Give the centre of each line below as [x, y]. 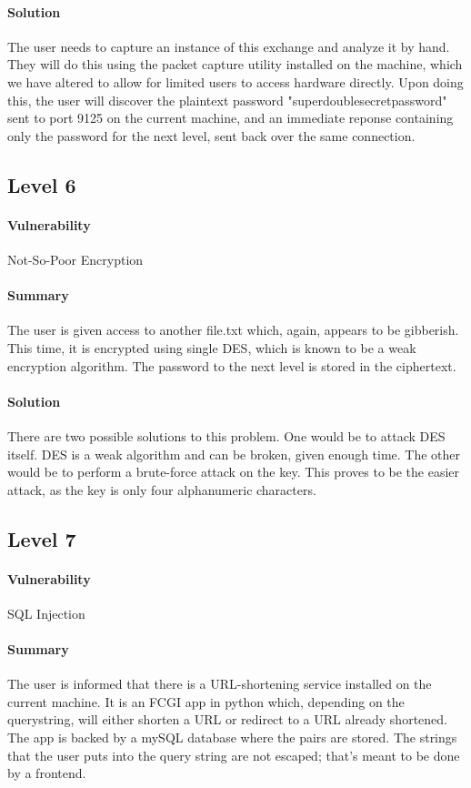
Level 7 [42, 538]
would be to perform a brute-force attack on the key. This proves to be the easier [234, 472]
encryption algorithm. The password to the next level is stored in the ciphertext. [232, 365]
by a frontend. [47, 773]
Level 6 [42, 184]
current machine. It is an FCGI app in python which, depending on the [206, 701]
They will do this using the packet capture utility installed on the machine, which [235, 64]
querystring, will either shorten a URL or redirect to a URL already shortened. [227, 719]
